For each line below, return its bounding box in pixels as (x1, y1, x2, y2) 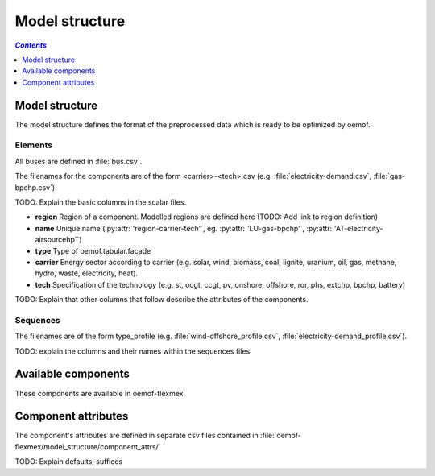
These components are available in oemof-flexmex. (14, 388, 185, 398)
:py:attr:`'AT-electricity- (306, 223, 383, 233)
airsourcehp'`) (35, 234, 82, 245)
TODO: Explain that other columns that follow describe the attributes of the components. (14, 295, 309, 304)
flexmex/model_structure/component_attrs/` (14, 441, 161, 451)
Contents (14, 40, 48, 50)
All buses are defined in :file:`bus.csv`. (14, 156, 143, 166)
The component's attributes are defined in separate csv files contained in (14, 431, 259, 441)
